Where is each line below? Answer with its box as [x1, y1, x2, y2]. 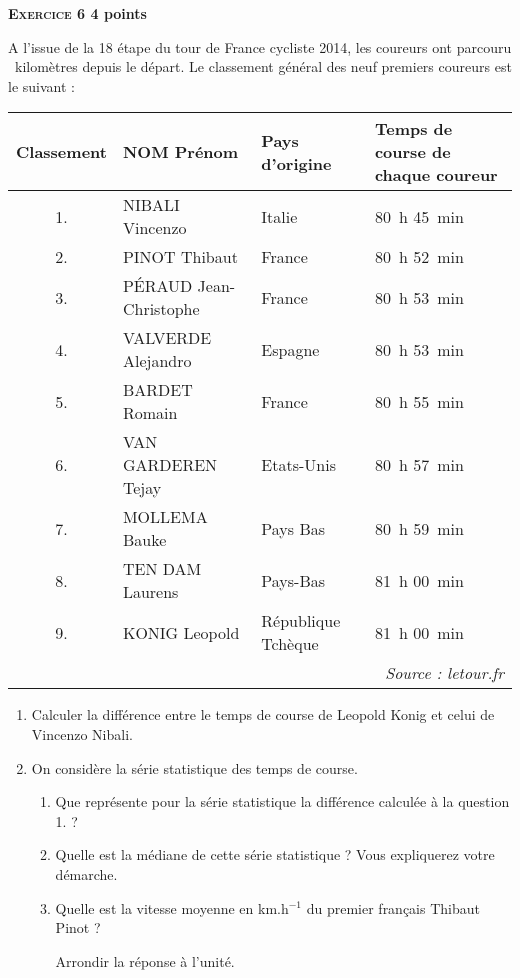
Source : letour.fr [385, 661, 504, 685]
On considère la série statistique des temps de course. [31, 757, 358, 778]
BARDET [122, 378, 193, 402]
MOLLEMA [122, 505, 208, 529]
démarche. [55, 863, 118, 884]
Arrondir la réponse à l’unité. [55, 950, 235, 971]
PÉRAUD [122, 274, 193, 298]
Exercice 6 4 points [8, 3, 147, 23]
